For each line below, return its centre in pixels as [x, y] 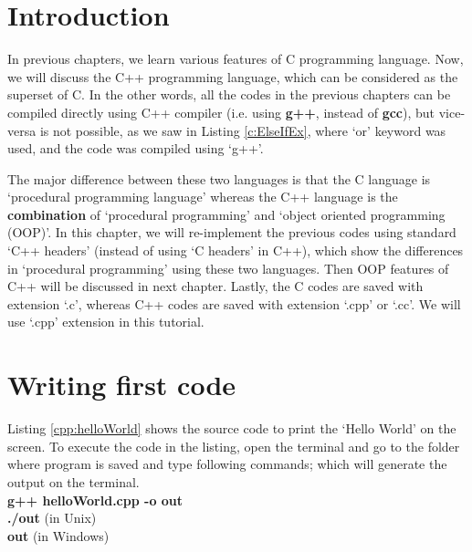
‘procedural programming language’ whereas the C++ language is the [203, 197]
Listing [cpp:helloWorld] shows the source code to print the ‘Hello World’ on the [232, 428]
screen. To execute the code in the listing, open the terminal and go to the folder [234, 446]
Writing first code [122, 385]
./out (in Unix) [52, 518]
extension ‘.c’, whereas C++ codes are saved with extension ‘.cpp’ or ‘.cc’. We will [234, 303]
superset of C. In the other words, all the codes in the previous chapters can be [229, 94]
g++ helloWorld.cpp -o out [95, 500]
